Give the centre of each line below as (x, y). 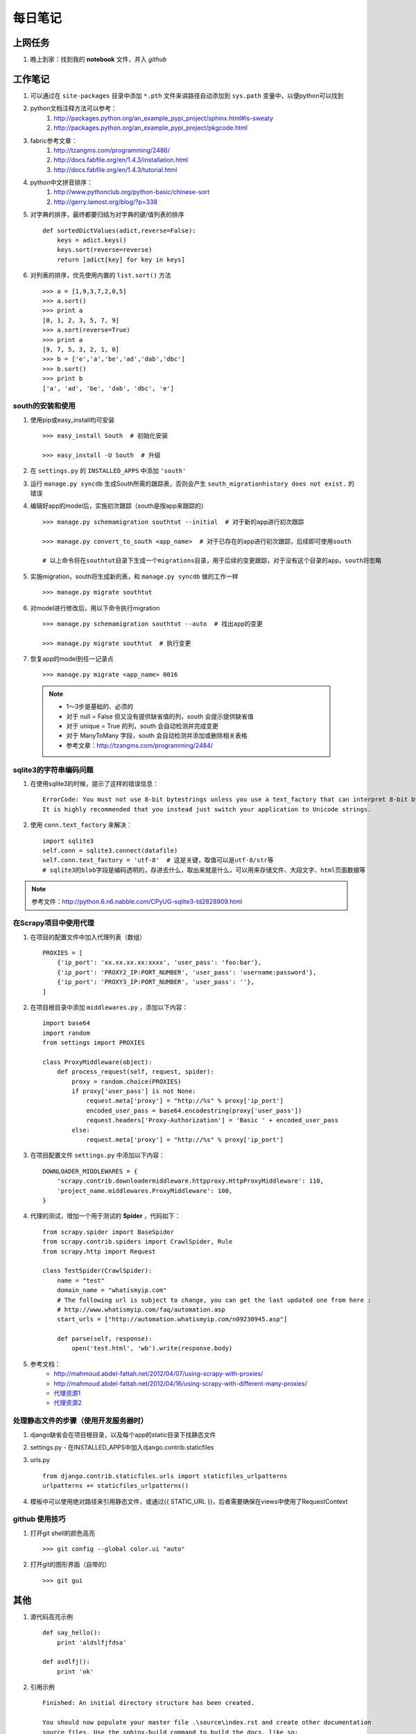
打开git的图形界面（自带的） (70, 1565)
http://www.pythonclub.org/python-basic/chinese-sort (132, 192)
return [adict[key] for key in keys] (121, 259)
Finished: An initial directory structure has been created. (148, 1703)
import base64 (66, 1023)
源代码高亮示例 (51, 1617)
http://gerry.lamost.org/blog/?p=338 (106, 202)
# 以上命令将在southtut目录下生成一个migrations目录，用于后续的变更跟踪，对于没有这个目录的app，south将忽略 (212, 561)
